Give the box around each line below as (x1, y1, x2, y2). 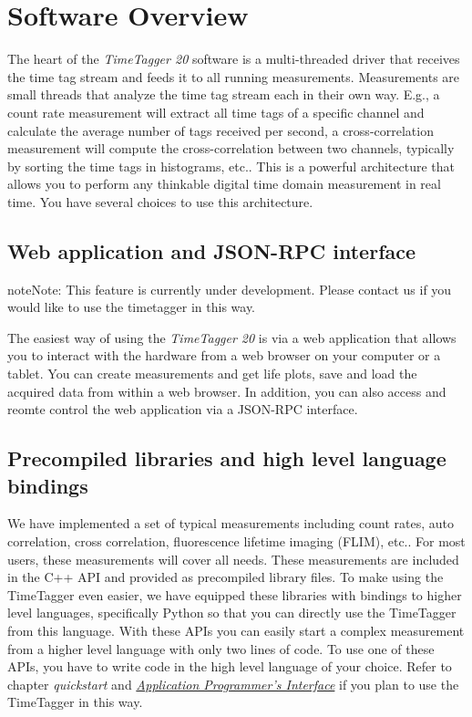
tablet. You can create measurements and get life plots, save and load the (7, 364, 417, 383)
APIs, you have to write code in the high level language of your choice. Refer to (7, 657, 452, 676)
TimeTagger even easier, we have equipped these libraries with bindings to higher (7, 585, 462, 604)
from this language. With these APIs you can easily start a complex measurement (7, 620, 465, 639)
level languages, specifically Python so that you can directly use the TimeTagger (7, 603, 457, 622)
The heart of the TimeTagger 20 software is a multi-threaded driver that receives (7, 49, 460, 68)
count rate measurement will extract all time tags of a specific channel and (7, 102, 425, 121)
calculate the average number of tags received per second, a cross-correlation (7, 120, 434, 140)
